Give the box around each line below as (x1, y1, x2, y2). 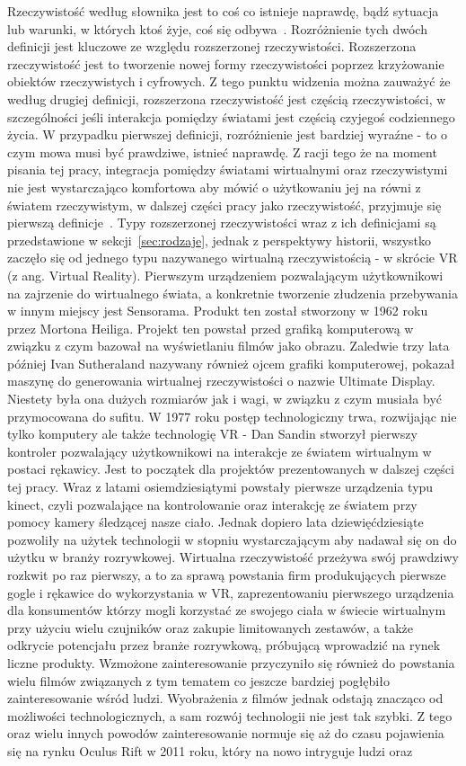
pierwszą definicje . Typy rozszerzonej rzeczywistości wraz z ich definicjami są (7, 213, 436, 232)
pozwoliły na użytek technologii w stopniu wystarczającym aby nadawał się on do (7, 530, 457, 548)
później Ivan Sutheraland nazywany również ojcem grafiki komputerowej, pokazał (7, 353, 455, 372)
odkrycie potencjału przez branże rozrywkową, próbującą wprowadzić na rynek (7, 636, 441, 655)
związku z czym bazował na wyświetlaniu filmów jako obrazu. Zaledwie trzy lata (7, 336, 450, 355)
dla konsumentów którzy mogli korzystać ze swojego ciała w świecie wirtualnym (7, 601, 446, 619)
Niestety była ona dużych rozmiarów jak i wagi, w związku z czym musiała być (7, 389, 443, 408)
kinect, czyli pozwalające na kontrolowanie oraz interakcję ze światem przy (7, 494, 418, 513)
